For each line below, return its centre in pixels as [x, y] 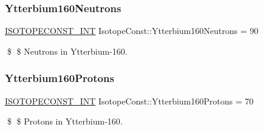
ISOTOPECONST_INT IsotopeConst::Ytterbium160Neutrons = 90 [132, 31]
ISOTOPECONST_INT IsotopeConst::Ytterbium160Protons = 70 [129, 101]
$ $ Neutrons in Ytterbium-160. [67, 51]
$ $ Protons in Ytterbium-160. [65, 121]
